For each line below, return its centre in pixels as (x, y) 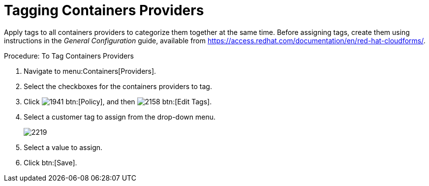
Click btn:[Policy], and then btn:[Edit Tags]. (118, 101)
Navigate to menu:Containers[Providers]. (90, 71)
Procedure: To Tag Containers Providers (69, 56)
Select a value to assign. (63, 147)
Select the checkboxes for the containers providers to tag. (118, 86)
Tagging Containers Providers (104, 10)
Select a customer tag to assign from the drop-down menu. (120, 117)
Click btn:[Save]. (50, 162)
